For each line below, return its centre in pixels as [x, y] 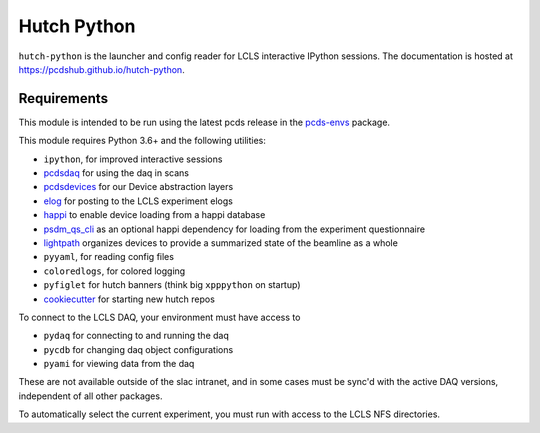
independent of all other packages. [90, 396]
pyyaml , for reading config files [109, 257]
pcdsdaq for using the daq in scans [116, 173]
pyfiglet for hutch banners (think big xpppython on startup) [172, 285]
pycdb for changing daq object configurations [138, 349]
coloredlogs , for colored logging [114, 271]
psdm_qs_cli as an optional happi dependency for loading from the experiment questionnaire [234, 229]
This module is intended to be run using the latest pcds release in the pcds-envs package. [204, 122]
